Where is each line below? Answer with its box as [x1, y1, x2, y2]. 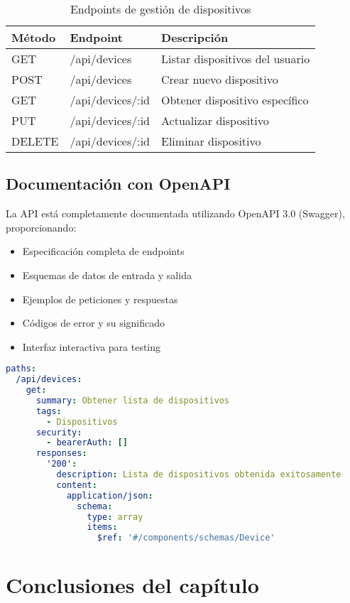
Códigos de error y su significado [22, 315, 165, 330]
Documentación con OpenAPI [6, 173, 231, 195]
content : [56, 479, 97, 490]
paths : [6, 364, 36, 374]
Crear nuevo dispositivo [161, 71, 278, 87]
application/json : [66, 490, 153, 501]
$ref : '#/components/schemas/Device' [97, 533, 275, 543]
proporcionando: [6, 219, 77, 234]
